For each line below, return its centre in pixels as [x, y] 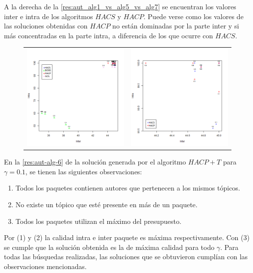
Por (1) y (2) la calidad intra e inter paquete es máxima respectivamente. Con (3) [127, 237]
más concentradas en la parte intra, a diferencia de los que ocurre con [109, 35]
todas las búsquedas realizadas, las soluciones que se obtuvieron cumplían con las [126, 257]
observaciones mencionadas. [45, 266]
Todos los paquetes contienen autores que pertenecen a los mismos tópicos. [128, 188]
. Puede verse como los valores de [193, 16]
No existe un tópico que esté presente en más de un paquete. [106, 204]
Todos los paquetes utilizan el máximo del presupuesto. [98, 221]
